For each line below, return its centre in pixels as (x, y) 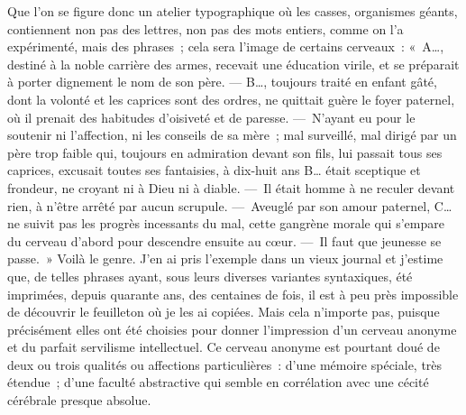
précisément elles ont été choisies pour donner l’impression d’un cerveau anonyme (232, 329)
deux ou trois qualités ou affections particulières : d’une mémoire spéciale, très (225, 364)
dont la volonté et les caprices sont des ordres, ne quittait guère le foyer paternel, (231, 99)
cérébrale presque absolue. (79, 400)
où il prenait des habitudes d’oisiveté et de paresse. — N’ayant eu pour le (211, 117)
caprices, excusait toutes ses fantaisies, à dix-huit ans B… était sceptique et (214, 170)
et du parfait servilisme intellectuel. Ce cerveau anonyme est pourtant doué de (224, 347)
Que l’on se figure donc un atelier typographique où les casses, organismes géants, (233, 11)
